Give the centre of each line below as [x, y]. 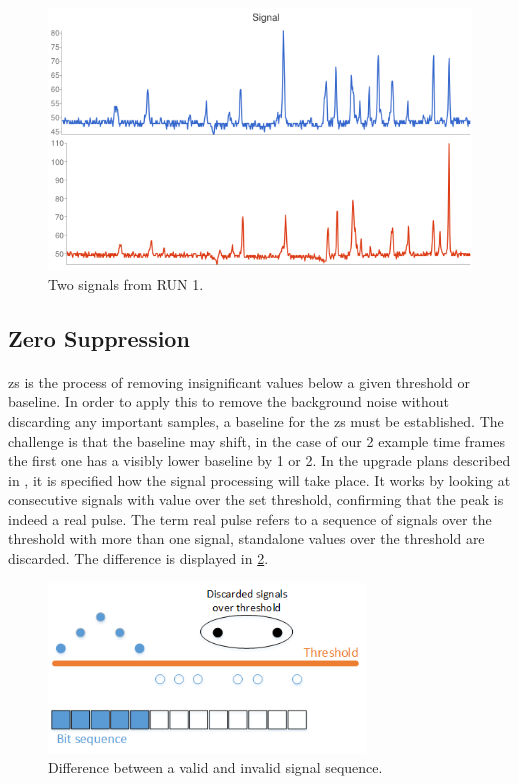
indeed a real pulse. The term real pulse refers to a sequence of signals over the [250, 518]
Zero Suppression [99, 337]
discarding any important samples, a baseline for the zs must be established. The [256, 420]
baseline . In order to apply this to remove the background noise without [229, 401]
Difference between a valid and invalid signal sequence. [215, 767]
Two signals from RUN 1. [126, 283]
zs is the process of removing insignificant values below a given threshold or [239, 381]
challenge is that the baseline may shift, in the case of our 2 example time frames [257, 440]
